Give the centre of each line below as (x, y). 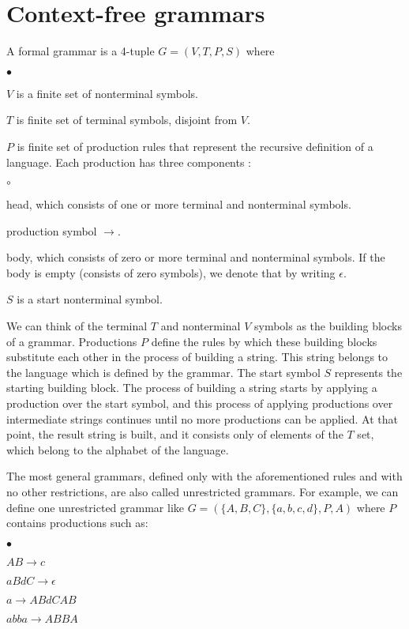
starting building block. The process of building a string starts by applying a (192, 388)
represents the (368, 372)
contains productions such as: (77, 523)
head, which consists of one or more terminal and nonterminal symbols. (179, 204)
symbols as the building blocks (328, 326)
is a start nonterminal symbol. (90, 299)
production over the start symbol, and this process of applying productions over (200, 403)
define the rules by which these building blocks (264, 341)
